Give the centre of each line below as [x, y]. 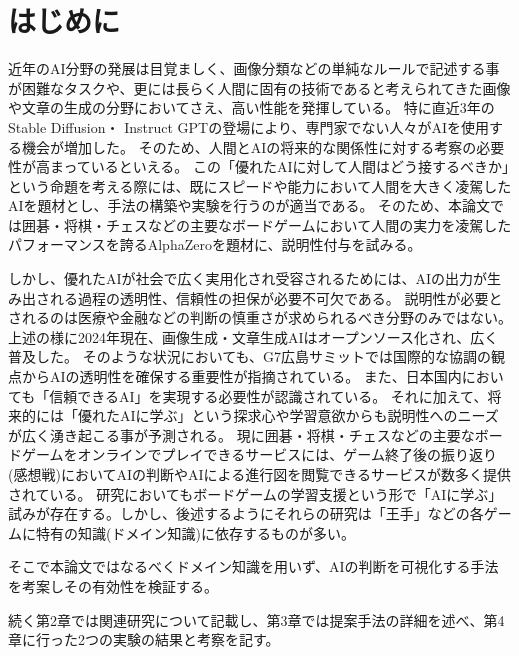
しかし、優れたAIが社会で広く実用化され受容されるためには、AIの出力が [248, 278]
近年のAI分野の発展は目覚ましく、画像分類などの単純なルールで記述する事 [254, 68]
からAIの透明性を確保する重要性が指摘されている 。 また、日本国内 [241, 376]
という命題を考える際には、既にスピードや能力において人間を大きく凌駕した [260, 185]
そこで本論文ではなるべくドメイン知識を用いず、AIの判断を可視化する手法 [253, 566]
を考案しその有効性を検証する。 [113, 585]
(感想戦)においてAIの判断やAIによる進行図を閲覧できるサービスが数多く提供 [259, 474]
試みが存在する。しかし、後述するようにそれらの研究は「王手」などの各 [246, 513]
